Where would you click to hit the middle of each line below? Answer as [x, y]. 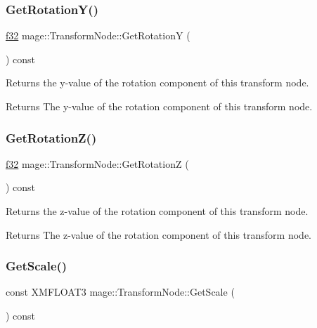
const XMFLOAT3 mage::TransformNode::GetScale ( [120, 292]
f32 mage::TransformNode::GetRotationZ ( [97, 163]
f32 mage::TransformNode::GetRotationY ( [98, 35]
